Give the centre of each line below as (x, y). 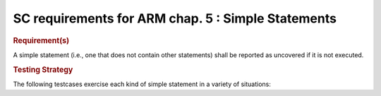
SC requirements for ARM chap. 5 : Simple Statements (175, 18)
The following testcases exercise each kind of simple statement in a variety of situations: (142, 84)
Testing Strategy (43, 69)
